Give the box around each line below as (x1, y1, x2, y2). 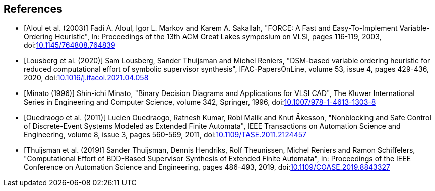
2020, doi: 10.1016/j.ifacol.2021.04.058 (24, 73, 149, 82)
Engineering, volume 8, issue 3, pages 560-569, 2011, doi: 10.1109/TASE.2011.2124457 (24, 130, 306, 139)
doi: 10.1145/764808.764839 (24, 41, 115, 50)
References (4, 3, 63, 15)
